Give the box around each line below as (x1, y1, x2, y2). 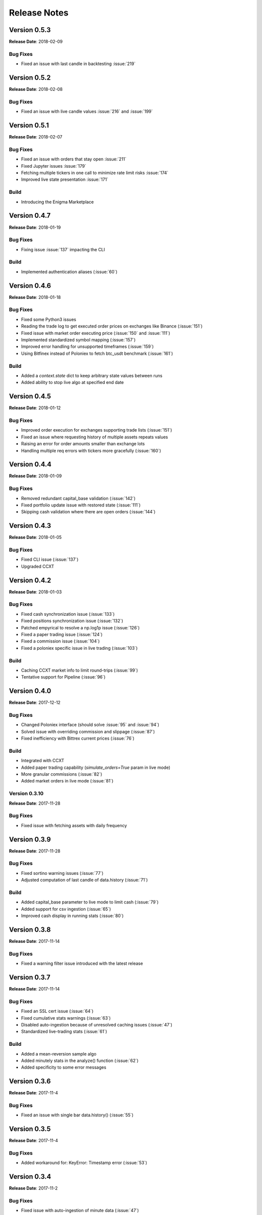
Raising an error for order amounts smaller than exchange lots (21, 441, 145, 447)
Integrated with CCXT (21, 758, 65, 764)
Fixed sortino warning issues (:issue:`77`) (21, 870, 104, 876)
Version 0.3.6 (9, 1077, 51, 1086)
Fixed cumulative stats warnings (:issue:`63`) (21, 1015, 111, 1021)
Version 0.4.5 (9, 392, 51, 400)
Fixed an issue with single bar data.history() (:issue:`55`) (21, 1112, 133, 1118)
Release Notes (9, 7, 69, 18)
